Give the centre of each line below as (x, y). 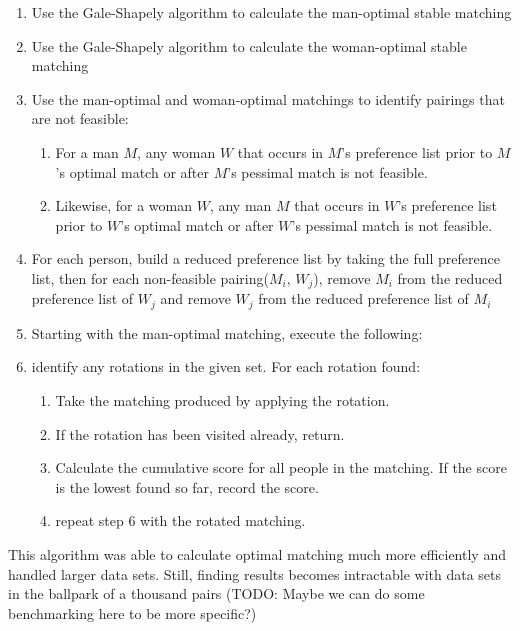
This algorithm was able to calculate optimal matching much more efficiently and (257, 554)
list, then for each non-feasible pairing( (150, 277)
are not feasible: (80, 118)
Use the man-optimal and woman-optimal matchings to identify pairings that (268, 98)
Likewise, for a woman (123, 205)
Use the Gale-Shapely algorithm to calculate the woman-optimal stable (249, 45)
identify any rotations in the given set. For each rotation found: (226, 366)
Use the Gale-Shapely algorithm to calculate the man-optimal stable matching (271, 12)
